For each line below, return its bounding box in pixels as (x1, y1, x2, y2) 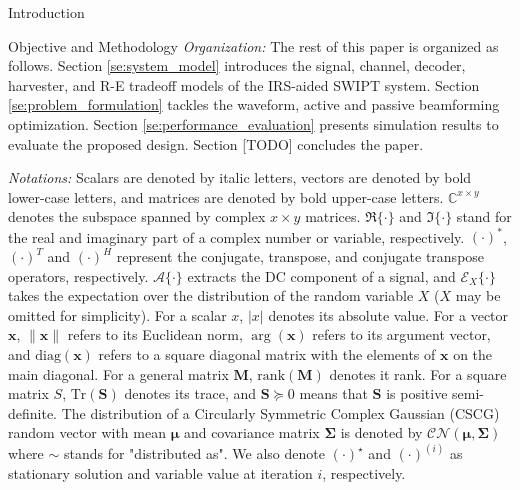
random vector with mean (8, 422, 166, 443)
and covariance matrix (183, 422, 320, 443)
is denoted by (340, 422, 423, 443)
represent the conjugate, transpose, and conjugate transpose (116, 246, 485, 267)
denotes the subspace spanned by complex (8, 206, 266, 227)
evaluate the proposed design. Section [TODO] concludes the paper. (8, 133, 424, 154)
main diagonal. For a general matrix (8, 363, 229, 384)
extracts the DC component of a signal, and (187, 265, 456, 286)
